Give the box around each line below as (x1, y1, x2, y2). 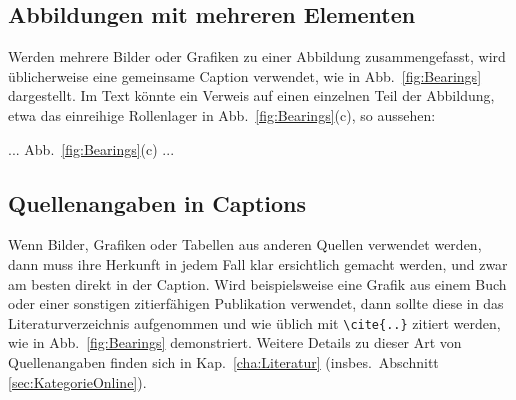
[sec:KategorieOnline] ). (8, 371, 147, 392)
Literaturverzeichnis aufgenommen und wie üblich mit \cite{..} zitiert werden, (8, 312, 501, 333)
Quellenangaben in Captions (8, 187, 306, 218)
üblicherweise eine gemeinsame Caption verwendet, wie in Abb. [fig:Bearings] (8, 65, 482, 86)
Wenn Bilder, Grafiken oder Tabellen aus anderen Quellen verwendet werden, (8, 234, 482, 255)
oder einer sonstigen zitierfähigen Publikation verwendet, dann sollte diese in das (8, 293, 504, 314)
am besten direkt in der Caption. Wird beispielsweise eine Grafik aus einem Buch (8, 273, 507, 294)
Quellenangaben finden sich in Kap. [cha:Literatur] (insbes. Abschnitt (8, 352, 439, 372)
